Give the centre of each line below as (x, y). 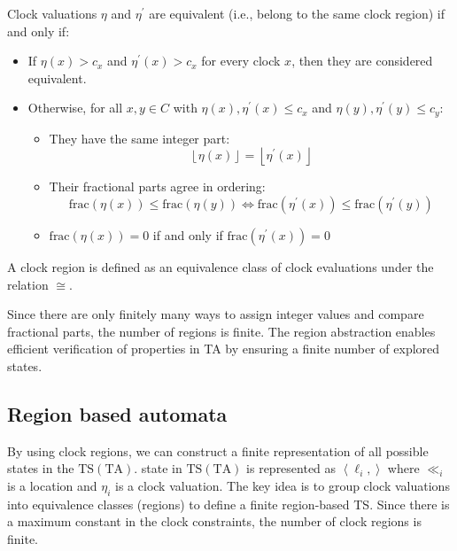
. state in (158, 468)
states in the (41, 468)
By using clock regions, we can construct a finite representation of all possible (218, 450)
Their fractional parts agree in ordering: (157, 186)
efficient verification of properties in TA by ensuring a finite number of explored (224, 349)
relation (28, 284)
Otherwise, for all (75, 108)
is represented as (291, 468)
